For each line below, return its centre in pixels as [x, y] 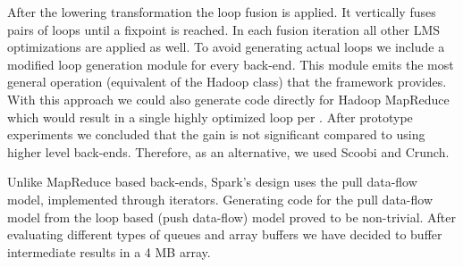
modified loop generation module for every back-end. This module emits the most [231, 64]
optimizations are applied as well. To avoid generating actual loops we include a [226, 47]
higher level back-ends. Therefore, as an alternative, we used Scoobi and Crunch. [228, 151]
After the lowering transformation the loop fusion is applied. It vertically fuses [222, 12]
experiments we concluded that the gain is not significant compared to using [216, 134]
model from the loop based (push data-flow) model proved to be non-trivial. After [232, 217]
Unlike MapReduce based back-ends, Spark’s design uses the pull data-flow [212, 182]
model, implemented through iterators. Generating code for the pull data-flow [220, 199]
